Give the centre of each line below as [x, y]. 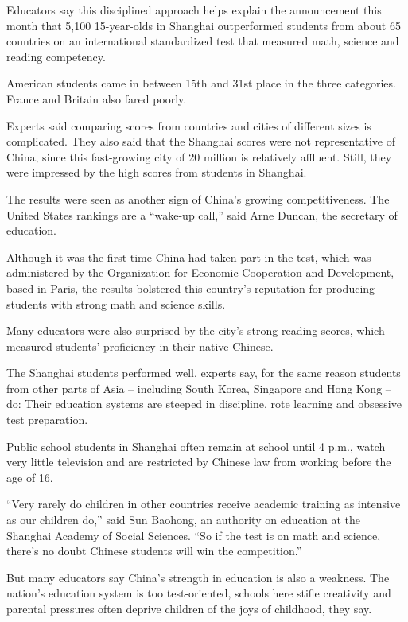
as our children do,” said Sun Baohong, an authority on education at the [184, 520]
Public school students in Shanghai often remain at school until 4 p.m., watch [196, 446]
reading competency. [56, 56]
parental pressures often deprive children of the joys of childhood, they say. [189, 608]
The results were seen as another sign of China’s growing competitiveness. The [198, 198]
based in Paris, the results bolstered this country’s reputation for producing [191, 288]
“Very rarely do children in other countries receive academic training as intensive [204, 504]
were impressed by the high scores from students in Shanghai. [157, 172]
